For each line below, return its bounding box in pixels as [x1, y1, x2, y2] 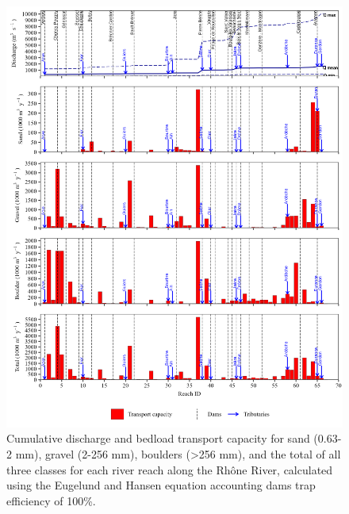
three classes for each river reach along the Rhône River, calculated [6, 461, 333, 478]
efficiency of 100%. [6, 492, 96, 508]
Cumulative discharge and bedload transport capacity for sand [6, 430, 310, 447]
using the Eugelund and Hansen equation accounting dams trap [6, 477, 316, 493]
